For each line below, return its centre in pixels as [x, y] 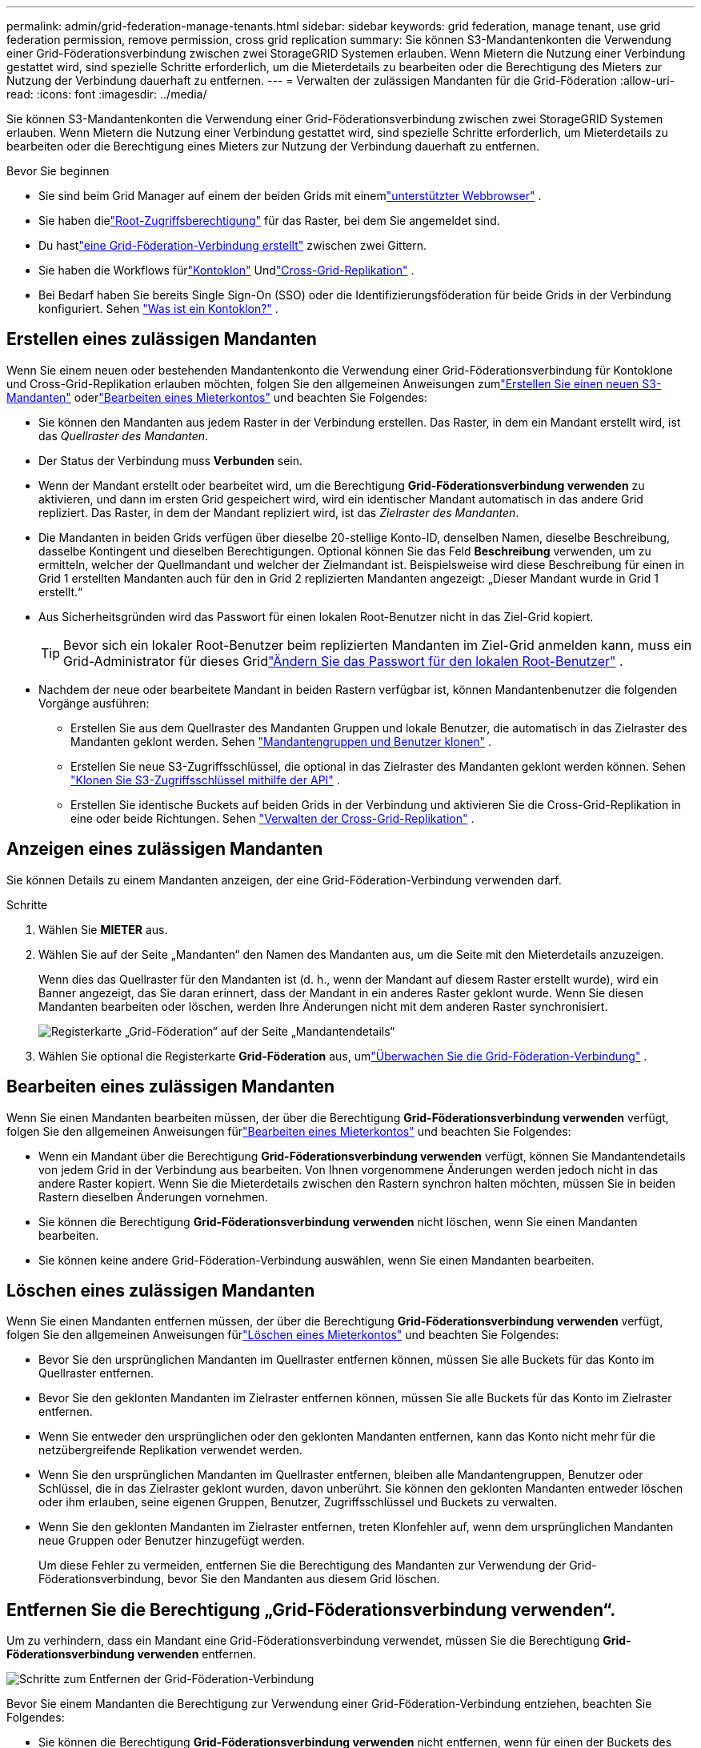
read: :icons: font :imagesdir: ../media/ [107, 94]
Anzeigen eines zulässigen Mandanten [165, 849]
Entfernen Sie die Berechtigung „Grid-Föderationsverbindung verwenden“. [311, 1610]
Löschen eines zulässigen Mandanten [161, 1290]
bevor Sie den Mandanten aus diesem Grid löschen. [304, 1579]
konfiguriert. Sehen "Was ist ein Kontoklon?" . [158, 309]
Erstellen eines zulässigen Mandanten [162, 339]
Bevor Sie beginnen [58, 171]
